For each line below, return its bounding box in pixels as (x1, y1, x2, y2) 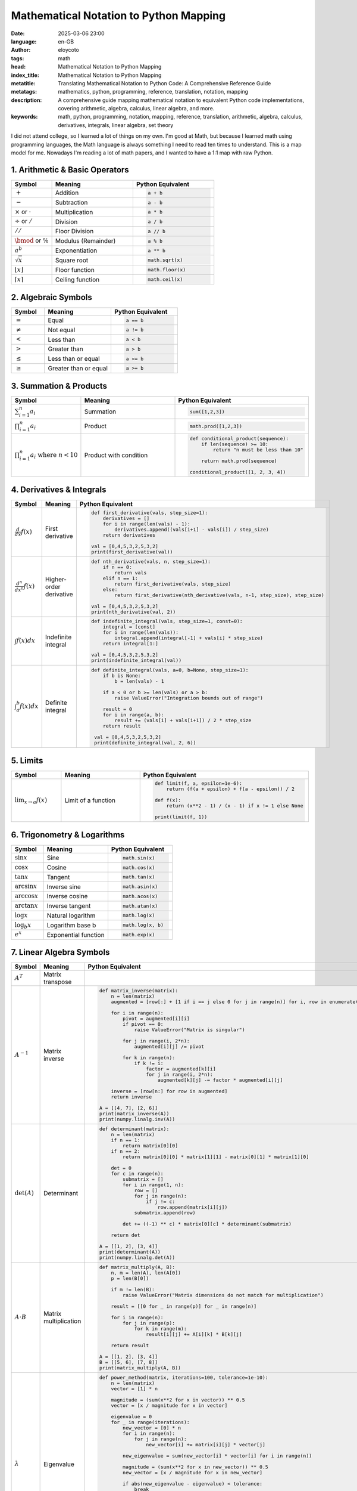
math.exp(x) (123, 932, 155, 938)
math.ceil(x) (148, 276, 183, 283)
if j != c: (146, 1199, 176, 1205)
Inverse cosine (46, 892, 88, 901)
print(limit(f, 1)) (155, 814, 208, 820)
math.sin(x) (123, 855, 155, 861)
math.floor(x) (148, 267, 186, 273)
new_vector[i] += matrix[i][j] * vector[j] (146, 1441, 266, 1447)
